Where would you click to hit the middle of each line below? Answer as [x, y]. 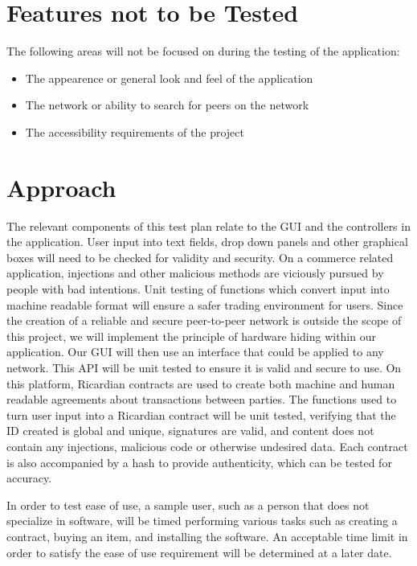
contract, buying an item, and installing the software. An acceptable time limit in [207, 536]
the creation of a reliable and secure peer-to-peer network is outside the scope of [204, 320]
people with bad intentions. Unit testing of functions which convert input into [198, 289]
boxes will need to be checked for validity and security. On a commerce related [200, 257]
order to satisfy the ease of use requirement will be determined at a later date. [199, 552]
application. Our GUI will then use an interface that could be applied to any [195, 352]
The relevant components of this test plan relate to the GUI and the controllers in [208, 226]
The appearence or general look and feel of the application [169, 78]
